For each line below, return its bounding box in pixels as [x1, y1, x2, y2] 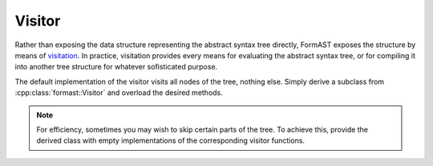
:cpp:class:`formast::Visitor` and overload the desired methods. [14, 88, 224, 97]
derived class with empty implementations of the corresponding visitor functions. [36, 136, 305, 145]
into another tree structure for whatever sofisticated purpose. [14, 62, 218, 72]
